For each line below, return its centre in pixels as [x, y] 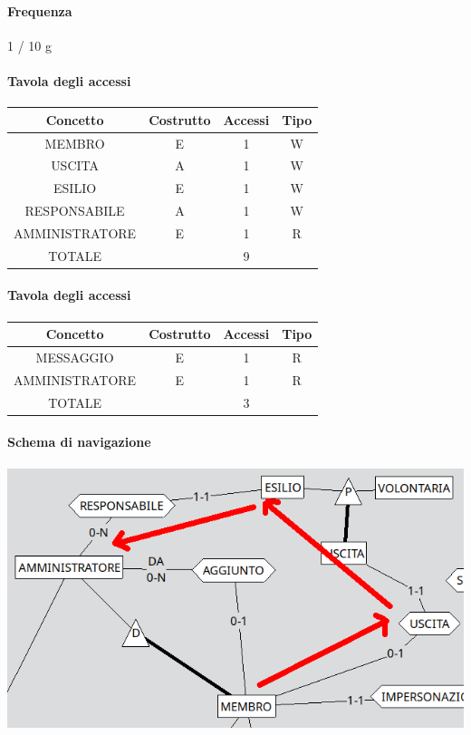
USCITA [75, 165]
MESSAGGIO [75, 357]
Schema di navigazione [79, 442]
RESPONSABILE [75, 211]
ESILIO [75, 188]
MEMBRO [75, 143]
